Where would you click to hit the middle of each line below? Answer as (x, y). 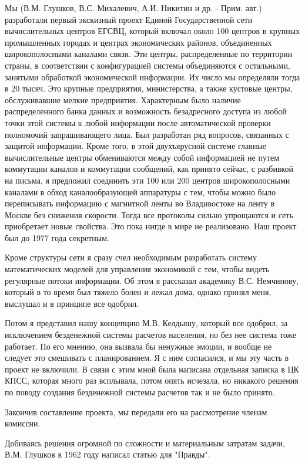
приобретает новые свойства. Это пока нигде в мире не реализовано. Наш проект (151, 226)
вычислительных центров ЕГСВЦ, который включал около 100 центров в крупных (152, 31)
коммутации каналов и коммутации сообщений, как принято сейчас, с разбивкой (149, 169)
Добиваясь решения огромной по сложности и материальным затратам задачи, (145, 443)
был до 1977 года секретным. (57, 237)
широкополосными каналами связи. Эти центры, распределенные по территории (149, 54)
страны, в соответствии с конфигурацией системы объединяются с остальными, (148, 65)
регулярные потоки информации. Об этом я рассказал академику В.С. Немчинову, (152, 280)
